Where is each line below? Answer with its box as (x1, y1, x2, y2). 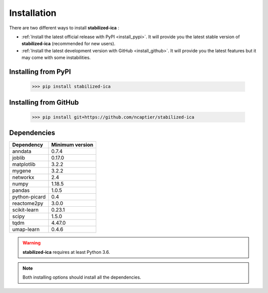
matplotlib (12, 161, 36, 168)
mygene (12, 168, 32, 175)
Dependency (12, 141, 43, 148)
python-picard (12, 193, 46, 200)
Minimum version (51, 141, 94, 148)
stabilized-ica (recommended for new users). (21, 41, 116, 47)
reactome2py (12, 200, 44, 207)
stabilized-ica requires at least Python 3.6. (22, 249, 110, 255)
